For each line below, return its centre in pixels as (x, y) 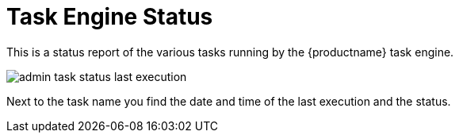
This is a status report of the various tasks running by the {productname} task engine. (230, 52)
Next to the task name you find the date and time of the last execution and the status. (229, 101)
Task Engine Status (110, 17)
